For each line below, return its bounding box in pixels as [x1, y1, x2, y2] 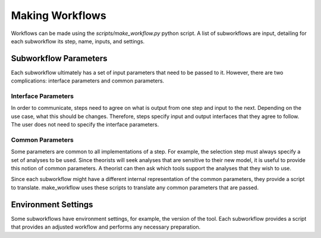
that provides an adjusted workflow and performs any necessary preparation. [11, 223, 201, 231]
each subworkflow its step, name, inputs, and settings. [11, 37, 145, 45]
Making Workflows [11, 9, 106, 22]
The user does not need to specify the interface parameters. [11, 121, 159, 128]
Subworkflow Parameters [11, 53, 108, 64]
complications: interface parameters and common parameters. [11, 77, 165, 84]
